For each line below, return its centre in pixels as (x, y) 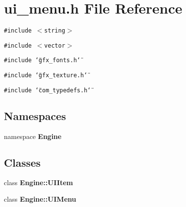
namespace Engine (33, 136)
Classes (22, 162)
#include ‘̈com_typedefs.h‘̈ (47, 90)
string (55, 31)
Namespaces (35, 115)
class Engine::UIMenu (40, 199)
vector (55, 45)
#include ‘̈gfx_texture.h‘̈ (46, 76)
